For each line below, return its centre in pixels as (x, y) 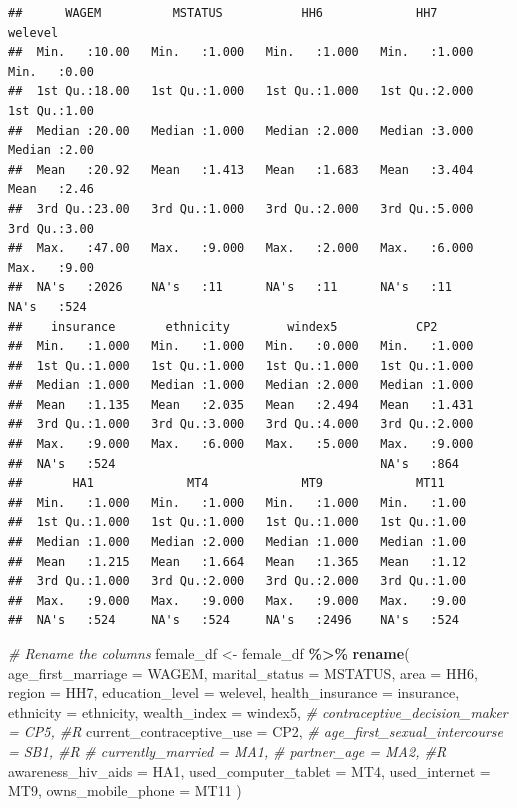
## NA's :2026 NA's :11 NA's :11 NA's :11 (230, 287)
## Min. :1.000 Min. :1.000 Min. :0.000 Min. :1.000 (241, 346)
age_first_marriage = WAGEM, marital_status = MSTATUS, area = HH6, (243, 672)
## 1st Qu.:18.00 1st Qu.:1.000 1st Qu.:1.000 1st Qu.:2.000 (241, 91)
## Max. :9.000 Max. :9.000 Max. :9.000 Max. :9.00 (237, 600)
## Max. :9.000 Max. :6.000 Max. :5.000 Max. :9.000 (241, 444)
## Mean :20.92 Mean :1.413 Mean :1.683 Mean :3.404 (241, 169)
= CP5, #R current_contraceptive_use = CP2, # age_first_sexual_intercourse (256, 731)
